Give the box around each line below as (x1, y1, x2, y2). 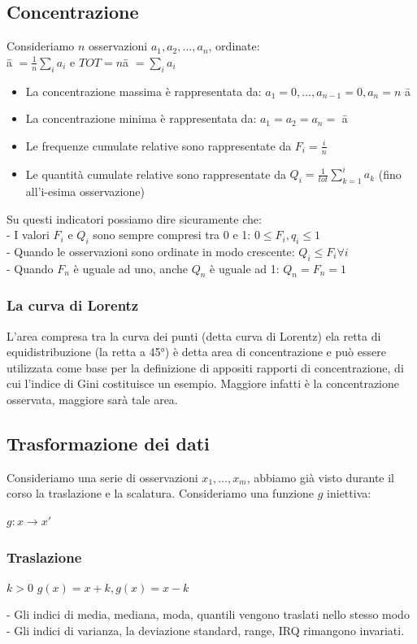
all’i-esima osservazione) (25, 182, 145, 199)
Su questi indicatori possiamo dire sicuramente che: (7, 210, 262, 227)
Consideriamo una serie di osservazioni (7, 468, 198, 485)
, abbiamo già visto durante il (246, 468, 395, 485)
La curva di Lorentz (7, 295, 139, 315)
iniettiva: (327, 485, 371, 502)
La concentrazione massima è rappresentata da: (25, 82, 262, 99)
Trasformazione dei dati (7, 431, 210, 456)
